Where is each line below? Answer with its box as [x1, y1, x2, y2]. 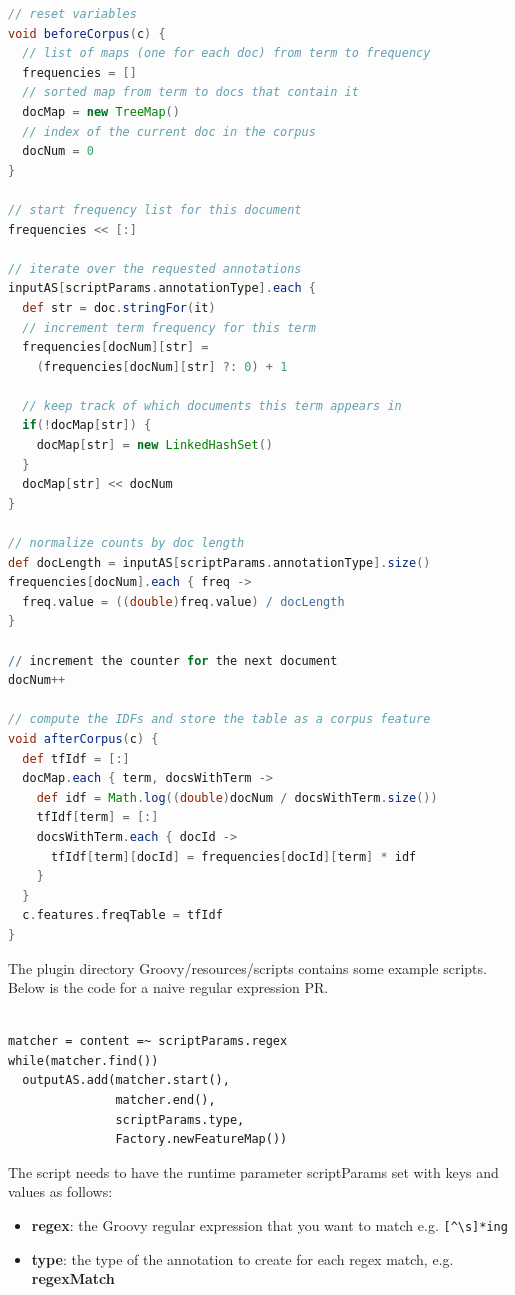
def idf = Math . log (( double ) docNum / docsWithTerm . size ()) [36, 790, 438, 805]
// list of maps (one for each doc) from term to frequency [22, 46, 431, 61]
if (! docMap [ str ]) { [22, 418, 152, 433]
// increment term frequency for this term [22, 320, 316, 335]
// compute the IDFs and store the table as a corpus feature [8, 712, 431, 727]
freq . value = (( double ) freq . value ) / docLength [22, 594, 345, 609]
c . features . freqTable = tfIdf [22, 908, 223, 923]
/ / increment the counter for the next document [8, 653, 338, 668]
